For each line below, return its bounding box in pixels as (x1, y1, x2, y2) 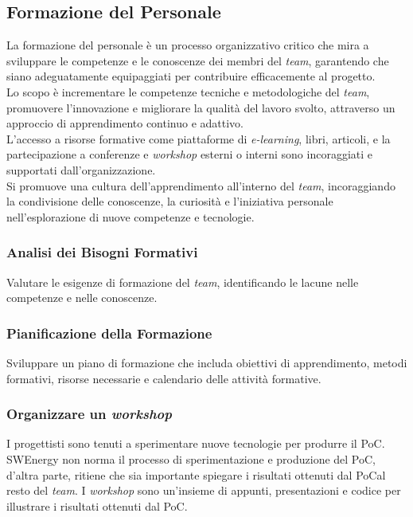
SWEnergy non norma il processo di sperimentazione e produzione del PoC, (6, 450, 376, 467)
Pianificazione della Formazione (6, 323, 212, 343)
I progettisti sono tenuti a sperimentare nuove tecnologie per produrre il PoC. (6, 435, 385, 452)
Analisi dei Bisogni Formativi (6, 242, 198, 262)
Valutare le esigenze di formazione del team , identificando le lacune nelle (6, 273, 359, 290)
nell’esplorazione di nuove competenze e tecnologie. (6, 208, 255, 225)
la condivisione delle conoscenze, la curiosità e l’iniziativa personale (6, 193, 333, 210)
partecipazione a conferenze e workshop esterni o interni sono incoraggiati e (6, 146, 372, 163)
